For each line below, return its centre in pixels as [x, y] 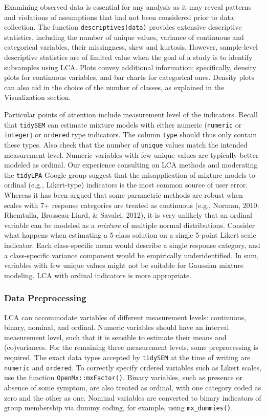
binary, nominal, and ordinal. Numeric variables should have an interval [117, 327]
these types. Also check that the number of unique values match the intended [126, 144]
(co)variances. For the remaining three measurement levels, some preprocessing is [131, 347]
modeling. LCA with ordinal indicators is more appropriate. [98, 275]
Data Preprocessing [45, 298]
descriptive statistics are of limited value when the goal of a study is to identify [128, 57]
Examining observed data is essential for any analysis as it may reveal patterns [128, 7]
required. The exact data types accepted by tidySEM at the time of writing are [127, 357]
